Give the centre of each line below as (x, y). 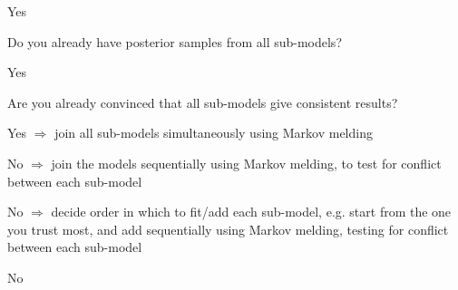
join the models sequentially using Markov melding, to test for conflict (246, 163)
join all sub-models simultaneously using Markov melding (214, 133)
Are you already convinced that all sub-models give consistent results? (203, 102)
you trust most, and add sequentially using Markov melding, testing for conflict (228, 229)
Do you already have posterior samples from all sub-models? (175, 41)
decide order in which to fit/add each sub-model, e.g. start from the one (251, 212)
